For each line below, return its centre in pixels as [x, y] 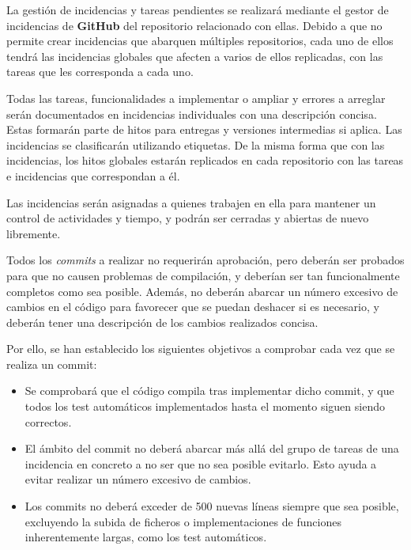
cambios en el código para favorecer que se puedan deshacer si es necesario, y [193, 307]
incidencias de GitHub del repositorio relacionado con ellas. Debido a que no [194, 25]
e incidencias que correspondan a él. [93, 175]
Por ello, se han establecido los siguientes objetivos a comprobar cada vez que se [201, 349]
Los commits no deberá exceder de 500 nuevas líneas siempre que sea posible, [212, 506]
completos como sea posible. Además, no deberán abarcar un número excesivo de [202, 291]
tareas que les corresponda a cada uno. [100, 72]
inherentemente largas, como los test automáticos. [146, 537]
